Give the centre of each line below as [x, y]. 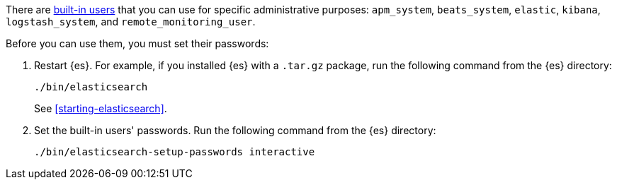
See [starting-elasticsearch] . [101, 108]
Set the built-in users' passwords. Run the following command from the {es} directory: [235, 130]
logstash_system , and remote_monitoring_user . [131, 22]
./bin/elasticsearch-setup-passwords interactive [175, 152]
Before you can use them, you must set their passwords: [137, 43]
